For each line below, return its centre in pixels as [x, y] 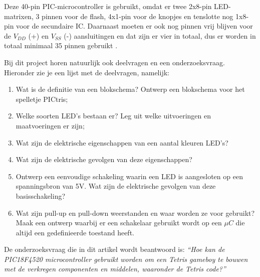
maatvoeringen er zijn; [50, 125]
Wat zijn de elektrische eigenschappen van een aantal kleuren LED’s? [122, 142]
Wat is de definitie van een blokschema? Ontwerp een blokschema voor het [130, 89]
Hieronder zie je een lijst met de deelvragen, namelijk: [87, 72]
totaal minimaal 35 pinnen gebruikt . [61, 45]
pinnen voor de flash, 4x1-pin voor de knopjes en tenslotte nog [138, 16]
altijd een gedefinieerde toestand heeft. [75, 232]
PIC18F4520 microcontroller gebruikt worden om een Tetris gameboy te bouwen [126, 259]
